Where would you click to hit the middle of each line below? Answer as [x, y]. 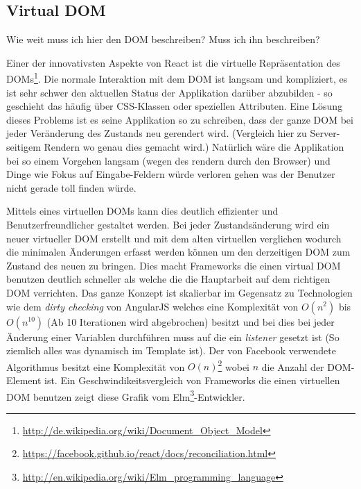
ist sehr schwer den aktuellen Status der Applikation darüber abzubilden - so [169, 92]
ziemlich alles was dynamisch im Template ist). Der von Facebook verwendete [171, 350]
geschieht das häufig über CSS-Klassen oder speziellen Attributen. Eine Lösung [175, 106]
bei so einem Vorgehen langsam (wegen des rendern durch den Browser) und [168, 160]
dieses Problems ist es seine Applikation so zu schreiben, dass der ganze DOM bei [180, 119]
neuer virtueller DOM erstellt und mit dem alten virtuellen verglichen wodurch [174, 238]
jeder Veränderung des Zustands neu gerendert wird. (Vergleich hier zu [157, 133]
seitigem [24, 147]
